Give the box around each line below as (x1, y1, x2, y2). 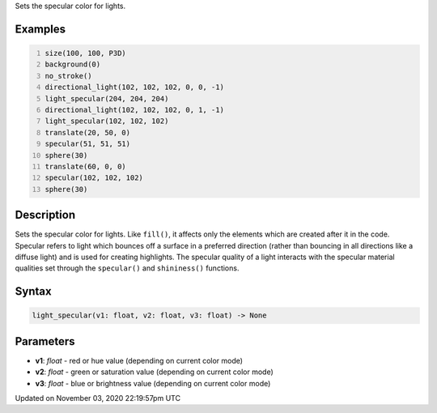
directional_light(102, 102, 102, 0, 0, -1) (45, 83, 224, 92)
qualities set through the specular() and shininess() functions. (15, 263, 240, 273)
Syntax (15, 284, 52, 299)
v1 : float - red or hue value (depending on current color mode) (35, 356, 243, 365)
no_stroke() (45, 71, 92, 80)
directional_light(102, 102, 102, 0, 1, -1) (45, 105, 224, 114)
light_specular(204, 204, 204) (45, 94, 169, 103)
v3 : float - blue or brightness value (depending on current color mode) (35, 378, 271, 388)
